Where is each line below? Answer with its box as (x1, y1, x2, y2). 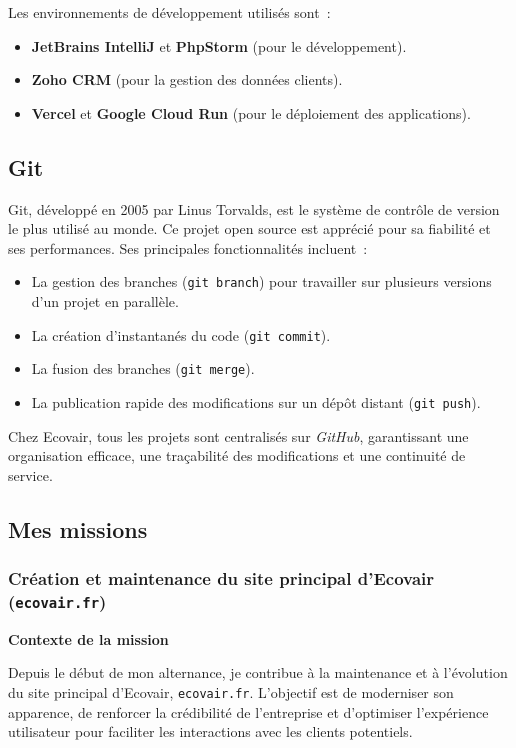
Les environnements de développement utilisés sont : (8, 2, 331, 22)
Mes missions (8, 513, 148, 544)
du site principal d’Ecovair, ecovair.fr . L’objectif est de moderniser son (8, 682, 454, 703)
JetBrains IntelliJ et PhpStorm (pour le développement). (31, 35, 407, 56)
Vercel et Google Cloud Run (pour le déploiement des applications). (31, 102, 471, 123)
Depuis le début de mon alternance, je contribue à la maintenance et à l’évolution (8, 662, 508, 683)
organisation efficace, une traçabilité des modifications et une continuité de (8, 445, 466, 466)
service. (8, 464, 53, 485)
